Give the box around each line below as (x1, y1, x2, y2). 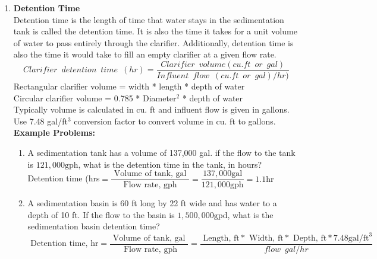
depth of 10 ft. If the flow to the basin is (27, 208, 175, 220)
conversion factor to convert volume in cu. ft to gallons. (74, 114, 276, 127)
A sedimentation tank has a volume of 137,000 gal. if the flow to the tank (27, 146, 296, 158)
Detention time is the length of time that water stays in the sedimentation (13, 13, 284, 25)
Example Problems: (13, 126, 95, 139)
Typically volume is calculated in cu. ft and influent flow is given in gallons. (13, 103, 290, 116)
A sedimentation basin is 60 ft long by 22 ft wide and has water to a (27, 197, 277, 209)
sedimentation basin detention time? (27, 220, 160, 232)
